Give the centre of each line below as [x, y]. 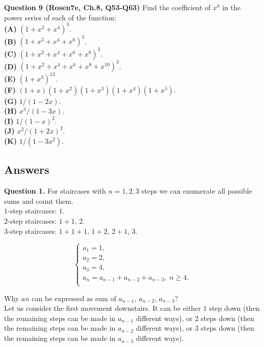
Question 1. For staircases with [55, 191]
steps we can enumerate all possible [197, 191]
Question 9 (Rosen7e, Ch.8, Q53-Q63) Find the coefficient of [108, 7]
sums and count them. [39, 201]
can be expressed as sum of [74, 298]
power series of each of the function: [60, 17]
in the [231, 7]
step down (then [234, 308]
